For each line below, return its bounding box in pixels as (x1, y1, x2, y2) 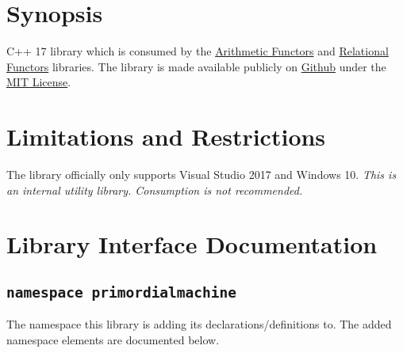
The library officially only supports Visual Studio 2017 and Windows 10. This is (6, 166, 397, 183)
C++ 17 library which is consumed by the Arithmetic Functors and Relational (6, 43, 389, 59)
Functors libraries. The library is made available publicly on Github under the (6, 58, 386, 74)
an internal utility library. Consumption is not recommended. (6, 181, 303, 198)
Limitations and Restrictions (6, 120, 326, 153)
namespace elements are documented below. (6, 331, 220, 347)
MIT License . (6, 74, 71, 90)
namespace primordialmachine (6, 283, 237, 301)
